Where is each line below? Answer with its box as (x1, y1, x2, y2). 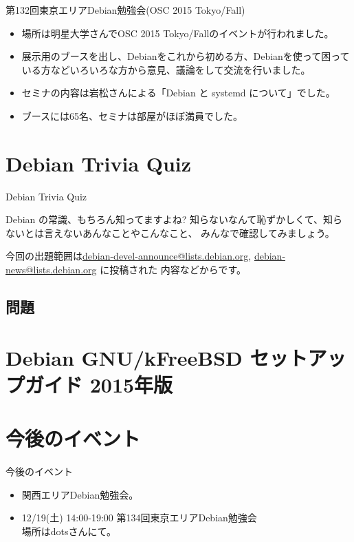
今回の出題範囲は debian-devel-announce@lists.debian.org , (5, 249, 252, 263)
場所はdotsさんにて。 (21, 523, 117, 538)
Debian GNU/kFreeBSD (5, 343, 243, 371)
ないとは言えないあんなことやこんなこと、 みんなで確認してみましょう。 (5, 225, 335, 240)
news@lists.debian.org (5, 262, 97, 277)
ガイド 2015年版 (25, 370, 173, 398)
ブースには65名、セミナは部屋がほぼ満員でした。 (21, 108, 243, 123)
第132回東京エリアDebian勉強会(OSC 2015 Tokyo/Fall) (5, 3, 245, 17)
